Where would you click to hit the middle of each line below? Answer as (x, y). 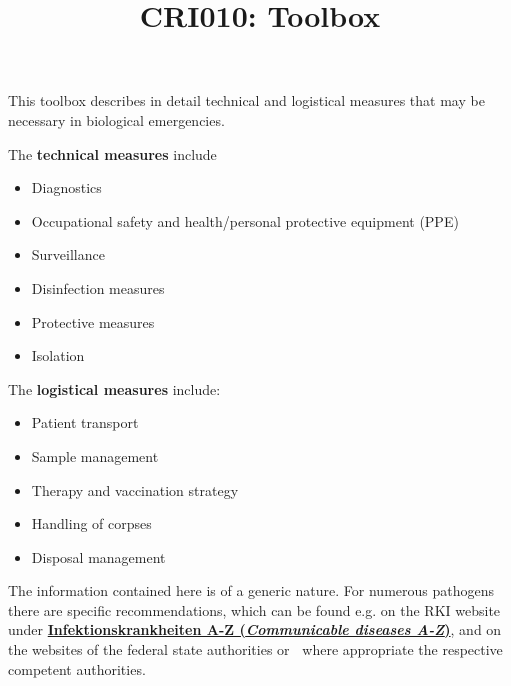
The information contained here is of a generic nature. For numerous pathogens (251, 590)
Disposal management (98, 556)
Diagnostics (66, 187)
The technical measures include (112, 153)
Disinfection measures (98, 287)
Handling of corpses (91, 523)
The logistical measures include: (114, 388)
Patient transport (85, 422)
